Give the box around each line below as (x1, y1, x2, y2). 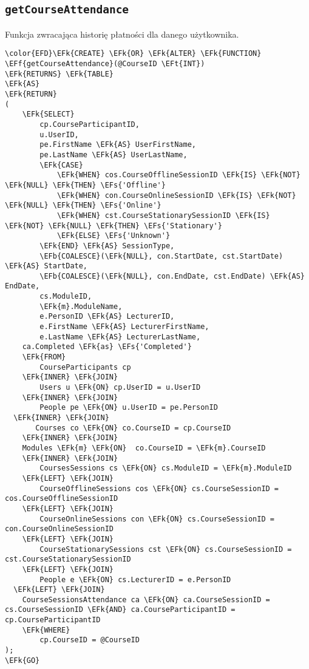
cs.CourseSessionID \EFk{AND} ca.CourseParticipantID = (5, 605, 236, 614)
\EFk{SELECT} (22, 110, 75, 119)
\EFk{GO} (5, 656, 40, 665)
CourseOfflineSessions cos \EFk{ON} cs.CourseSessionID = (39, 484, 279, 493)
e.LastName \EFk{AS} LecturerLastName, (39, 332, 201, 341)
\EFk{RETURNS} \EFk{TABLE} (5, 69, 114, 78)
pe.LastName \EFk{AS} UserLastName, (39, 150, 188, 159)
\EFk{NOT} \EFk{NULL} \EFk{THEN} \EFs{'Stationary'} (5, 221, 222, 230)
